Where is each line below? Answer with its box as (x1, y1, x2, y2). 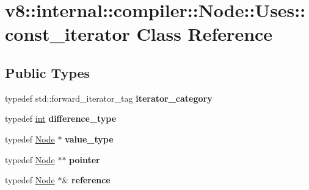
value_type (65, 132, 114, 145)
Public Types (5, 63, 90, 82)
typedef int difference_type (5, 112, 117, 125)
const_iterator (5, 21, 130, 46)
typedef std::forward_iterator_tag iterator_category (5, 91, 213, 104)
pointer (69, 153, 100, 166)
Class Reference (136, 21, 273, 46)
